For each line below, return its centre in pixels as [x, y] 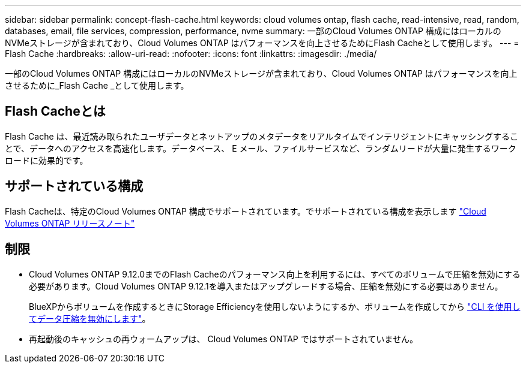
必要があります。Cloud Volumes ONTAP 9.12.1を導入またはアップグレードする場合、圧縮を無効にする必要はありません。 [266, 286]
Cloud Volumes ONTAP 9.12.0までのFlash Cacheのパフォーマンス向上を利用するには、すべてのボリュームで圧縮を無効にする [275, 274]
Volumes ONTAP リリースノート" [70, 223]
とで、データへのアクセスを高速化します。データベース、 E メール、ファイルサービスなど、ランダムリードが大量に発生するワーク [261, 148]
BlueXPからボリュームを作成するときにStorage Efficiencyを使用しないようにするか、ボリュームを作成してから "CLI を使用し [275, 306]
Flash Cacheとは [55, 111]
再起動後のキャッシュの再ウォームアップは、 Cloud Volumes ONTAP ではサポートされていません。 [223, 339]
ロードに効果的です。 [47, 160]
